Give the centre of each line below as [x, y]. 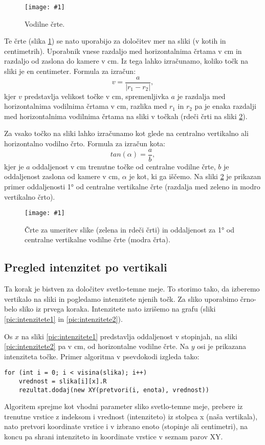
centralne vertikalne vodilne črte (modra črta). [97, 239]
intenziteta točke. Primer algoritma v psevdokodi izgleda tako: [102, 356]
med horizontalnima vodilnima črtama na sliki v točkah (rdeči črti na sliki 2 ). [126, 116]
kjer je [14, 166]
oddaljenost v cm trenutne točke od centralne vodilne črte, [124, 166]
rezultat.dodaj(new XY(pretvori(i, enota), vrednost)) [114, 390]
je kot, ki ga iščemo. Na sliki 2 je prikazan [195, 176]
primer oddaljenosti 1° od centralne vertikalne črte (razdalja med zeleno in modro [132, 186]
